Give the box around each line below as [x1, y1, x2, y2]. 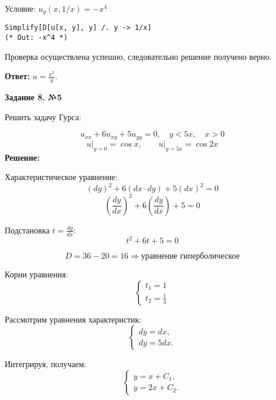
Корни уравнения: [5, 268, 69, 280]
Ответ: [5, 70, 30, 82]
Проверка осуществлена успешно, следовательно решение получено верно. [5, 50, 272, 62]
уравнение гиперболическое [141, 252, 240, 261]
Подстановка [5, 223, 50, 236]
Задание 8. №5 [5, 91, 62, 103]
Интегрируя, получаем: [5, 358, 87, 370]
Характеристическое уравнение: [5, 171, 118, 183]
